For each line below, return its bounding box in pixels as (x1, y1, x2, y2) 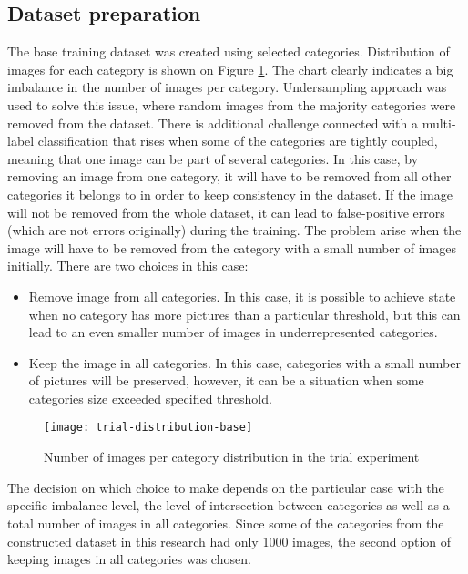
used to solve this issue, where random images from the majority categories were (7, 95, 456, 114)
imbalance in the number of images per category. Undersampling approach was (7, 77, 447, 97)
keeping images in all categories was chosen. (7, 549, 251, 569)
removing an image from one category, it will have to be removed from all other (7, 167, 452, 186)
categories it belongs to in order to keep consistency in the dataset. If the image (7, 184, 453, 203)
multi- (422, 113, 456, 132)
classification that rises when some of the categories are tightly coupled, (37, 131, 438, 150)
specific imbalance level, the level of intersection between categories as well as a (7, 496, 450, 515)
